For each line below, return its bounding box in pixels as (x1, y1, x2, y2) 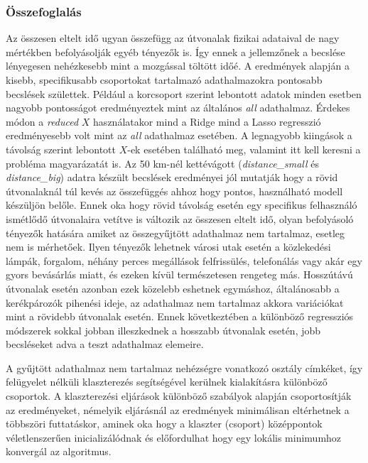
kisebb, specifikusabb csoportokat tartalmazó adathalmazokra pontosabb (6, 72, 323, 87)
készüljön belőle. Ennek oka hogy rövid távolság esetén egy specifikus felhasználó (6, 197, 357, 212)
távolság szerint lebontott (6, 141, 116, 156)
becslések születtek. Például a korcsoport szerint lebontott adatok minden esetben (6, 86, 362, 101)
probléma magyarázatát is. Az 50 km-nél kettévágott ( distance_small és (6, 156, 320, 170)
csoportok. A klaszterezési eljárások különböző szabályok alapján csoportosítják (6, 388, 352, 403)
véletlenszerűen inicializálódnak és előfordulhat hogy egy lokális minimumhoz (6, 430, 342, 445)
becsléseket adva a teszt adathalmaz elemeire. (6, 337, 204, 352)
